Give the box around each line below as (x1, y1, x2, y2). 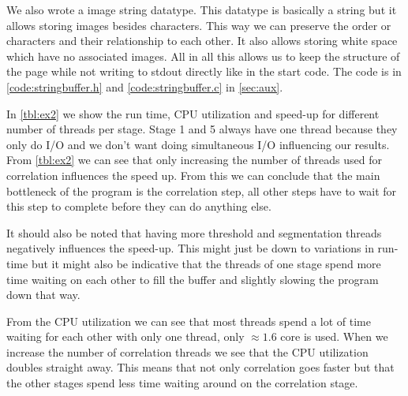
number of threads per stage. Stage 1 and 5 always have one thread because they (6, 121, 398, 137)
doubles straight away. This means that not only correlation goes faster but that (6, 359, 395, 375)
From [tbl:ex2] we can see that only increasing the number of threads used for (6, 151, 382, 168)
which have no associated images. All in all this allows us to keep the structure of (6, 47, 400, 64)
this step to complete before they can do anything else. (6, 198, 271, 215)
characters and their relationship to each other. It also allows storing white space (6, 32, 398, 49)
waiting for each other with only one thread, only (6, 328, 245, 345)
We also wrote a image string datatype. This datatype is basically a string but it (6, 2, 397, 17)
